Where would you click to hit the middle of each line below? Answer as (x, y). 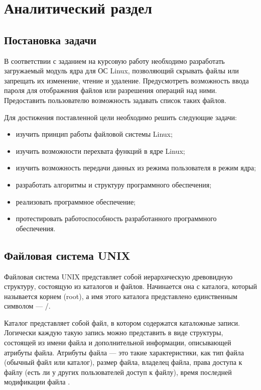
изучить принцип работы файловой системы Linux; (94, 134)
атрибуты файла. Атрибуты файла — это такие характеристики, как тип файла (124, 352)
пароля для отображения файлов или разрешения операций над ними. (111, 90)
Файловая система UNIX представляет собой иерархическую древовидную (118, 276)
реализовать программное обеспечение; (76, 201)
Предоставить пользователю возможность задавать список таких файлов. (115, 100)
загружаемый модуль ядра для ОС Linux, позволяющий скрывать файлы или (121, 71)
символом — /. (27, 306)
